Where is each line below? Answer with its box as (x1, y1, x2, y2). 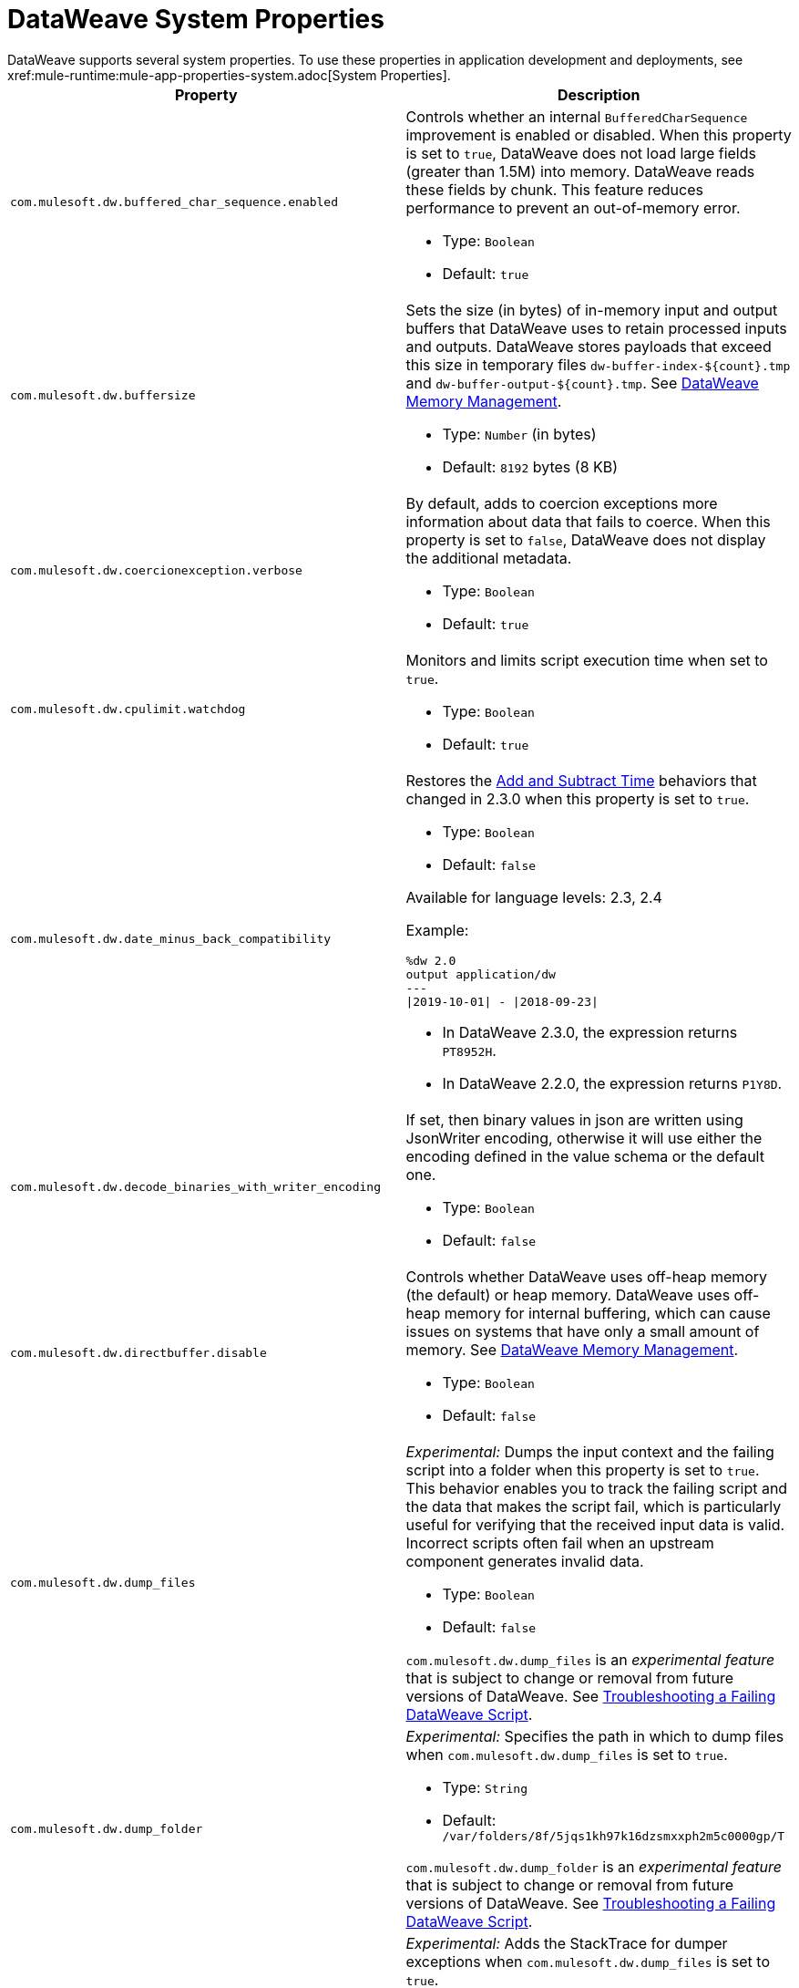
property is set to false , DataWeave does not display (405, 530, 766, 549)
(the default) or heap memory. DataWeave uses (405, 1285, 731, 1304)
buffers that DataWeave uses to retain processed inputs (405, 318, 787, 337)
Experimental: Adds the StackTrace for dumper (405, 1933, 728, 1952)
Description (558, 85, 640, 104)
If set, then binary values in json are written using (405, 1110, 743, 1129)
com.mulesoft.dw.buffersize (10, 388, 196, 403)
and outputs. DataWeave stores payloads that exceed (405, 337, 772, 356)
